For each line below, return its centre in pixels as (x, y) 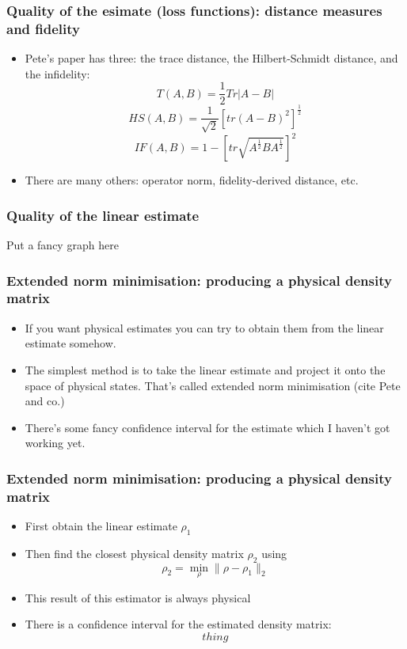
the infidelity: (57, 73)
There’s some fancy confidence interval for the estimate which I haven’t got (207, 427)
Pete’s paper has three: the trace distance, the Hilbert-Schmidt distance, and (211, 58)
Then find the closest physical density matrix (134, 553)
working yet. (55, 443)
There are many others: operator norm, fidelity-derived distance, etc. (192, 180)
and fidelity (44, 28)
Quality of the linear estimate (103, 215)
